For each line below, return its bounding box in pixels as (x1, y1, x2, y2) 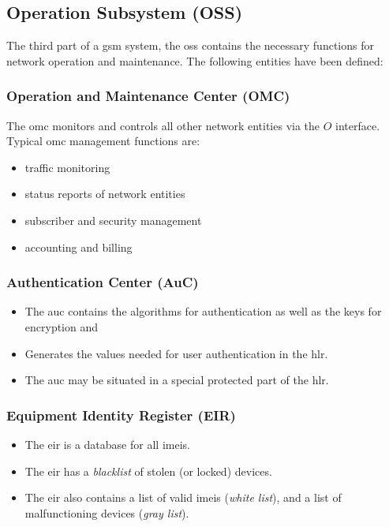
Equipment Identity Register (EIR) (6, 405, 236, 424)
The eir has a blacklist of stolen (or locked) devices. (24, 462, 272, 479)
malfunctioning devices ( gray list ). (24, 504, 189, 521)
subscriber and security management (24, 211, 202, 228)
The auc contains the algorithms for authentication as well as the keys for (24, 303, 382, 320)
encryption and (24, 318, 99, 335)
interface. (335, 117, 380, 133)
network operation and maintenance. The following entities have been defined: (6, 52, 383, 69)
